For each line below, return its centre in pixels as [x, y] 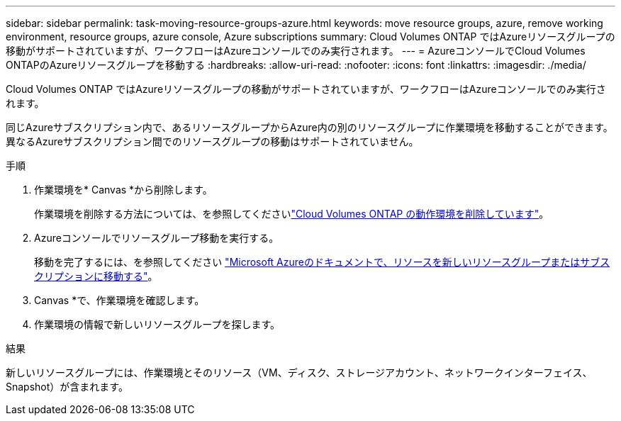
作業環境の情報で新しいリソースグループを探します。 [157, 324]
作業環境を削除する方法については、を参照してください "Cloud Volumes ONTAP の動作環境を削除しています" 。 [292, 214]
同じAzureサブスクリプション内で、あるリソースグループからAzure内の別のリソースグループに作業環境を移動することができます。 [309, 127]
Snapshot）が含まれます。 [67, 387]
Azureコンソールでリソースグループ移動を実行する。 [157, 238]
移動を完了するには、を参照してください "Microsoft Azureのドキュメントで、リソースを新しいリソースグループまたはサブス [322, 262]
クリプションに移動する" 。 [96, 276]
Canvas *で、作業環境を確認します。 [119, 300]
